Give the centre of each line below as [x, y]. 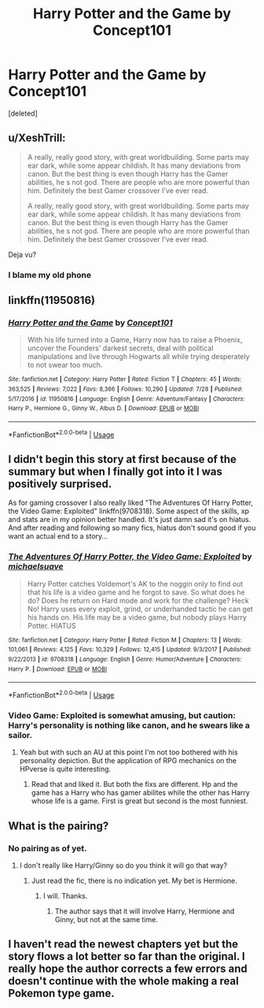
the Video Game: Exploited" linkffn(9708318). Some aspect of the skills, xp [129, 511]
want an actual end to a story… [58, 536]
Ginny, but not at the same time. [106, 920]
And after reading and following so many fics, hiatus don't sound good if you [132, 528]
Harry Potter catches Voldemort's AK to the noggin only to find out [135, 584]
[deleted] [23, 113]
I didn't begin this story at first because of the [123, 460]
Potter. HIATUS [51, 625]
